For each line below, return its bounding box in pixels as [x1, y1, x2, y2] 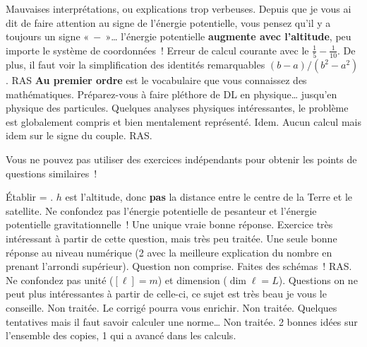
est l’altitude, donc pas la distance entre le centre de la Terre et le [65, 189, 353, 204]
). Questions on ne [278, 272, 358, 287]
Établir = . [6, 189, 54, 204]
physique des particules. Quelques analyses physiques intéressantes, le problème [6, 100, 349, 115]
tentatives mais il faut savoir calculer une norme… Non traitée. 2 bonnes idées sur [6, 314, 358, 329]
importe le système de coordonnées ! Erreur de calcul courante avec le [6, 42, 309, 57]
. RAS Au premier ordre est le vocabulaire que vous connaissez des [6, 73, 307, 88]
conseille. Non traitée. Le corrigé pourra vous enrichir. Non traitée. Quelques [6, 300, 337, 314]
